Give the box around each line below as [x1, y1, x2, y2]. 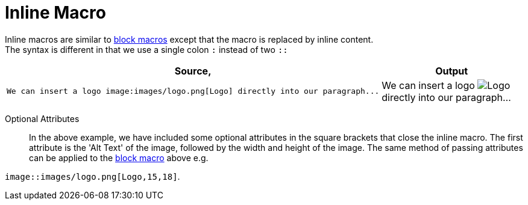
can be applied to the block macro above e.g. [29, 152, 209, 163]
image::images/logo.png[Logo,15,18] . [5, 171, 180, 182]
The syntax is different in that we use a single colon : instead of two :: [5, 44, 288, 55]
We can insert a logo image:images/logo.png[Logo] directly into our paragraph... [7, 87, 380, 96]
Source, [174, 64, 212, 77]
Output [435, 64, 468, 77]
